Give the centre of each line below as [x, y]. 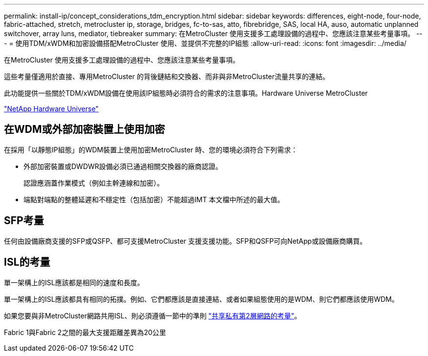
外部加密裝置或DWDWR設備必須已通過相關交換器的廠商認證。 [123, 166]
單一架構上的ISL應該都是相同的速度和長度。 [74, 282]
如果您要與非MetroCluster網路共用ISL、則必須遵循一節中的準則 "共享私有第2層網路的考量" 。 [153, 315]
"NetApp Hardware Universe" [51, 109]
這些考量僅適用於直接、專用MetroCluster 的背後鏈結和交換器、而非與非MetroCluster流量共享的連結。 [167, 76]
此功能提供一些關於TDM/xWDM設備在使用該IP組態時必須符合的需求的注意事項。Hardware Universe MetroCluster [186, 93]
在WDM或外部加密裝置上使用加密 [85, 129]
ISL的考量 [27, 262]
